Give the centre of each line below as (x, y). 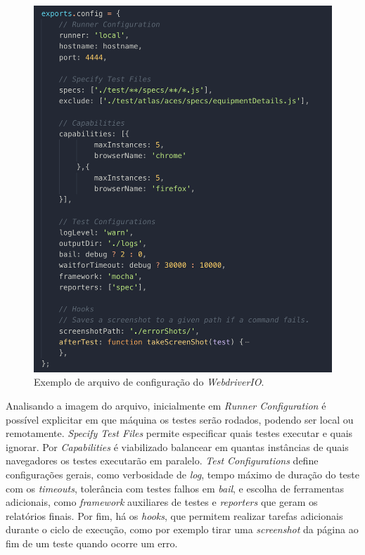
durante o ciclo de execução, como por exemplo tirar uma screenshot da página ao (182, 529)
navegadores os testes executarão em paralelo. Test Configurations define (162, 461)
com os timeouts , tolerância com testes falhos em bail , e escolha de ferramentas (175, 488)
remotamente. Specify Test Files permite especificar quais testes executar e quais (179, 433)
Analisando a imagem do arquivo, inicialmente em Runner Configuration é (166, 406)
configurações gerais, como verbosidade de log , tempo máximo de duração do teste (183, 474)
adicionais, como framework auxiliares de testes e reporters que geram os (162, 502)
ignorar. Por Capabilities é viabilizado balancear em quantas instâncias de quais (177, 446)
